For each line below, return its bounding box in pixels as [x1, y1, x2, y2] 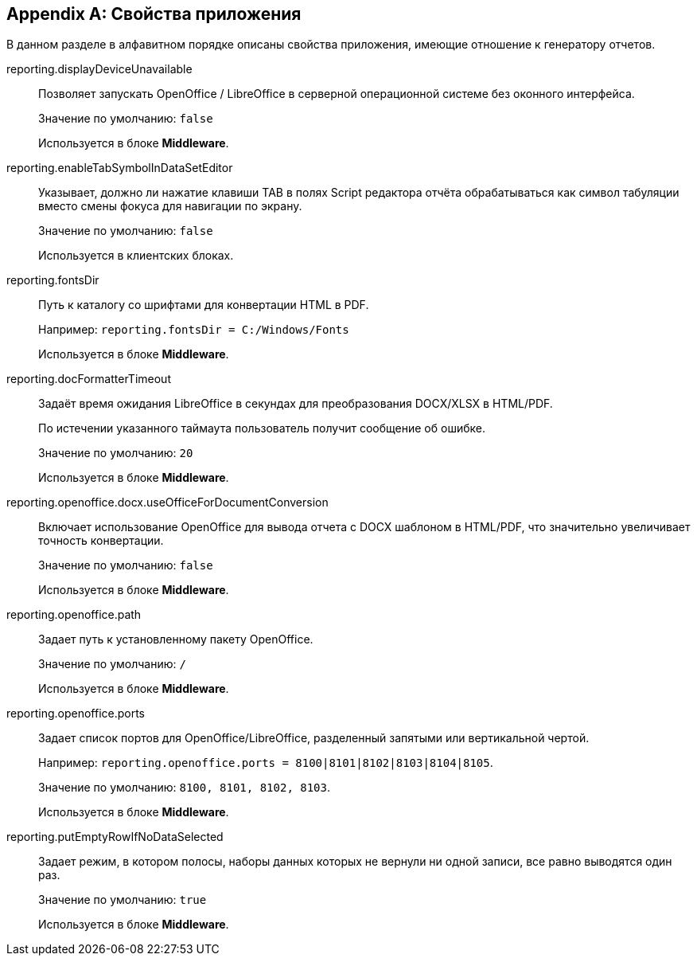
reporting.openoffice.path [6, 608, 142, 622]
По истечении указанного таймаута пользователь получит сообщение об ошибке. [38, 421, 485, 436]
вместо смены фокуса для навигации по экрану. [38, 199, 302, 213]
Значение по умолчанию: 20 [38, 446, 193, 460]
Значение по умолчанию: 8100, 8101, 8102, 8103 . [38, 780, 330, 795]
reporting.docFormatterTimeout [6, 372, 171, 386]
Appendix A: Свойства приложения [6, 4, 302, 24]
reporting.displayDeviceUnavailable [6, 62, 193, 76]
